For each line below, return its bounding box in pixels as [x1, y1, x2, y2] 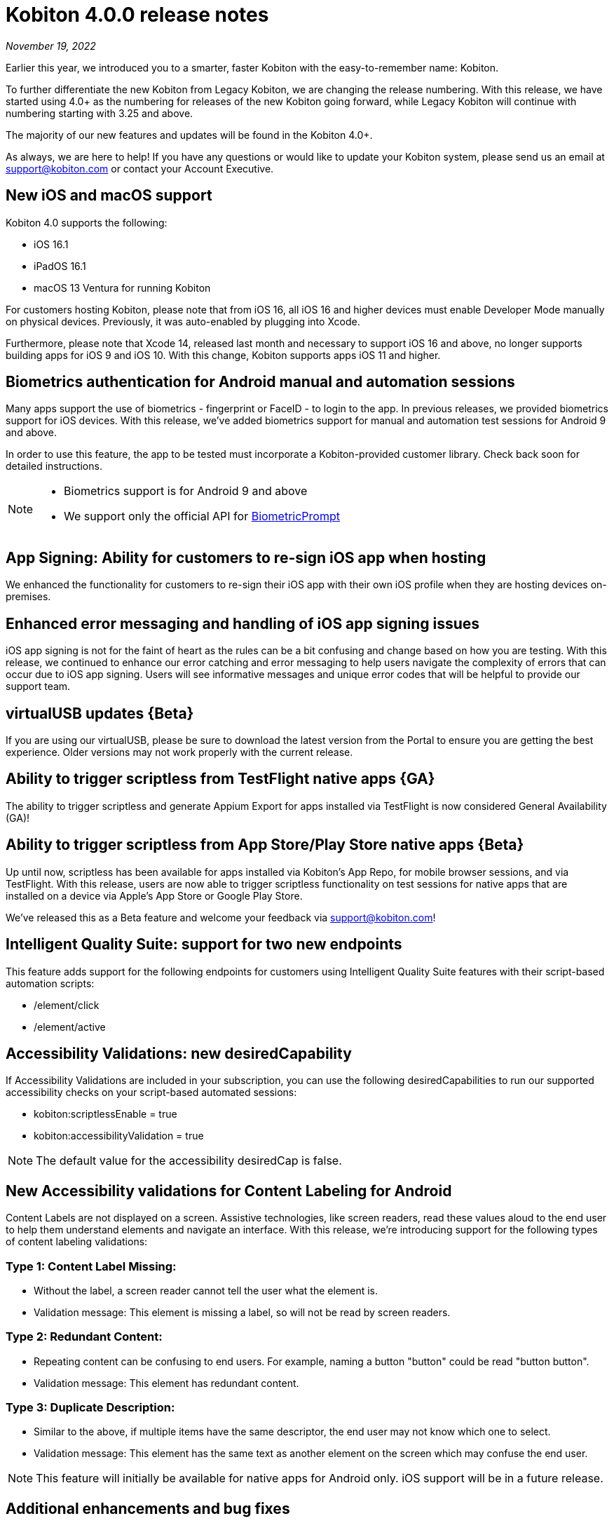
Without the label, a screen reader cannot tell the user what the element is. [34, 1284, 378, 1297]
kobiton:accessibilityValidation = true [34, 1130, 204, 1142]
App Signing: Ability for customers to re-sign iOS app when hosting [6, 548, 486, 567]
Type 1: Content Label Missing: [6, 1259, 177, 1273]
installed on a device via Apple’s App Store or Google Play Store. [6, 889, 303, 902]
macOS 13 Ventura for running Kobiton [34, 281, 211, 294]
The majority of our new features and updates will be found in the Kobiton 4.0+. [6, 128, 373, 141]
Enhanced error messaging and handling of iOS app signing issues [6, 614, 480, 632]
